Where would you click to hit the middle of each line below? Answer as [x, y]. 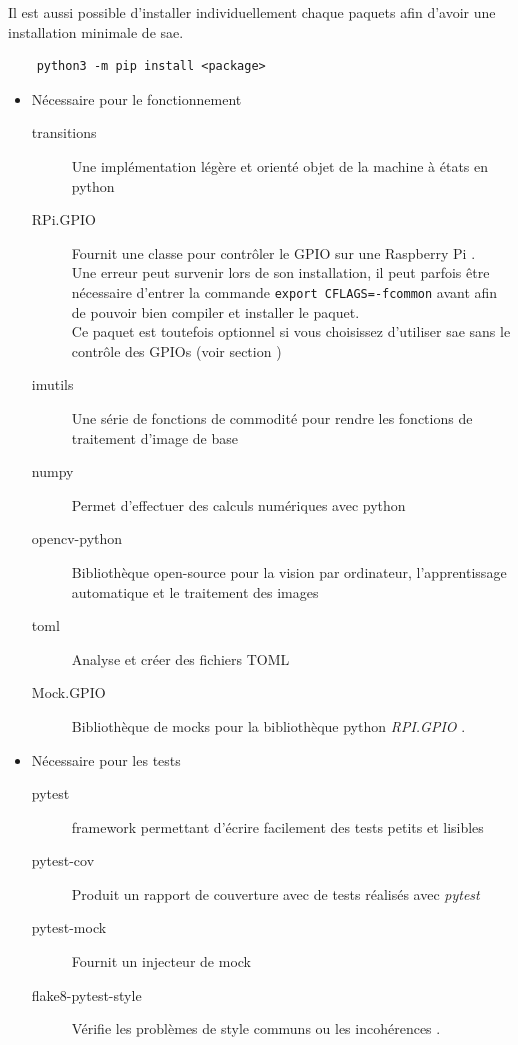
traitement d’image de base [154, 437]
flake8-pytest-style [86, 994]
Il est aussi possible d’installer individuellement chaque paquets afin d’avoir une [252, 12]
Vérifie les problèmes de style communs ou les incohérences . [256, 1028]
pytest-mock [69, 927]
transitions [64, 132]
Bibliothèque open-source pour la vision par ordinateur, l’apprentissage [289, 571]
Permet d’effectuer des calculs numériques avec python [238, 504]
